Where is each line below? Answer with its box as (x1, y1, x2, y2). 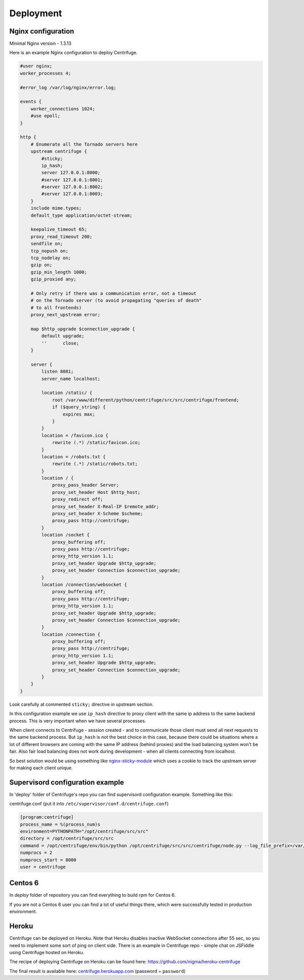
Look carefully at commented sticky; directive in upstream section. (9, 701, 154, 707)
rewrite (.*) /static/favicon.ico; (52, 440, 140, 446)
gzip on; (30, 262, 53, 268)
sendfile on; (30, 241, 63, 247)
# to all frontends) (30, 305, 82, 311)
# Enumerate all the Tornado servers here (30, 141, 138, 147)
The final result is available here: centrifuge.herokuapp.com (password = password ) (9, 968, 186, 974)
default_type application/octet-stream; (30, 212, 133, 218)
